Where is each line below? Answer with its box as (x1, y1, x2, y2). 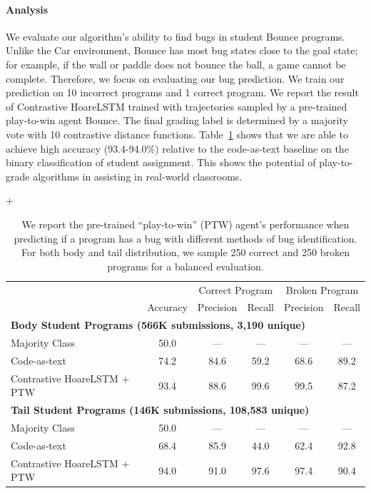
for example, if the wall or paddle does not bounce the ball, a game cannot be (6, 56, 346, 71)
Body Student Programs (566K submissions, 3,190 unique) (11, 317, 306, 332)
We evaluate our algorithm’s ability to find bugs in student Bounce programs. (6, 29, 345, 44)
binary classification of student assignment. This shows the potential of (6, 155, 316, 170)
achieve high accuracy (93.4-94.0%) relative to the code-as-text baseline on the (6, 141, 349, 156)
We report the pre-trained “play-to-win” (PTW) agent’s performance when (21, 216, 350, 231)
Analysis (6, 1, 49, 16)
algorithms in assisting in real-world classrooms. (33, 168, 243, 183)
